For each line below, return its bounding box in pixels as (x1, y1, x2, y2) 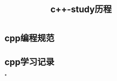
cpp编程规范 (4, 33, 54, 44)
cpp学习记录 (4, 57, 54, 67)
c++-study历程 (50, 4, 112, 15)
